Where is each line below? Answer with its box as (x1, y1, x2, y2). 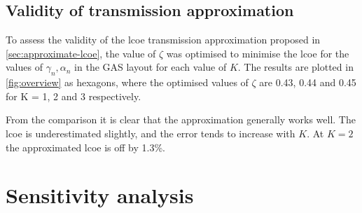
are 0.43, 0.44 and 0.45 (259, 75, 356, 90)
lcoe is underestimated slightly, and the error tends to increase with (6, 125, 295, 140)
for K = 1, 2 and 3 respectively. (6, 88, 141, 103)
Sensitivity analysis (6, 181, 194, 209)
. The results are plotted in (237, 60, 354, 74)
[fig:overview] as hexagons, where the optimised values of (6, 75, 249, 90)
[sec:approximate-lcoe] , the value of (6, 46, 156, 60)
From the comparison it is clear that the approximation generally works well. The (6, 112, 356, 127)
